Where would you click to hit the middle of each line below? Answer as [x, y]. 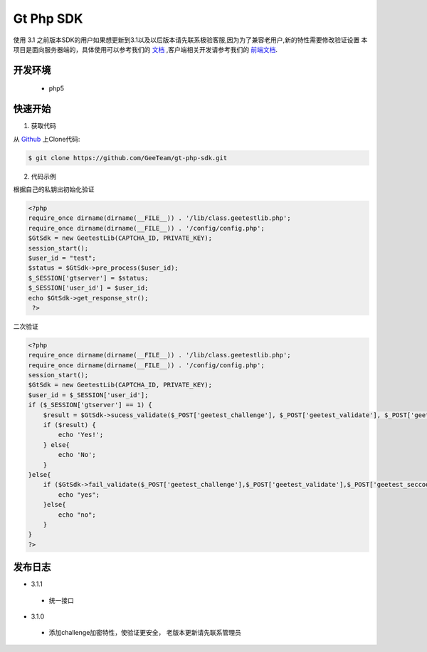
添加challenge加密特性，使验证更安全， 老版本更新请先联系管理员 [145, 633]
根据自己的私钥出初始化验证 [54, 189]
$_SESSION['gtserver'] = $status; [88, 278]
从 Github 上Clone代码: [47, 139]
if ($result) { [69, 425]
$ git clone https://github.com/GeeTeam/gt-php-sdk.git [128, 158]
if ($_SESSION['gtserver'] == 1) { [90, 405]
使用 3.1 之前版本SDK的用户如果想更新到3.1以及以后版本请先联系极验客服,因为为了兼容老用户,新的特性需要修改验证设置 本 [190, 40]
